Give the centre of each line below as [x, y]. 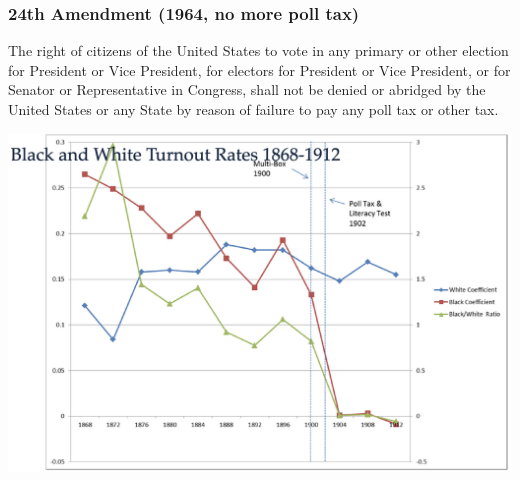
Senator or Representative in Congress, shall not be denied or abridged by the [247, 89]
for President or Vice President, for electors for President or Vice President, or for [259, 69]
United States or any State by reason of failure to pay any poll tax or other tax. [253, 109]
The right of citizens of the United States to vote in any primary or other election [258, 50]
